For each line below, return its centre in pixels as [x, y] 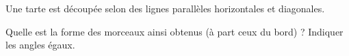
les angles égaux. [40, 45]
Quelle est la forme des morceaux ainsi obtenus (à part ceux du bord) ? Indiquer [174, 31]
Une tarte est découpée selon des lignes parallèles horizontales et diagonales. [165, 8]
